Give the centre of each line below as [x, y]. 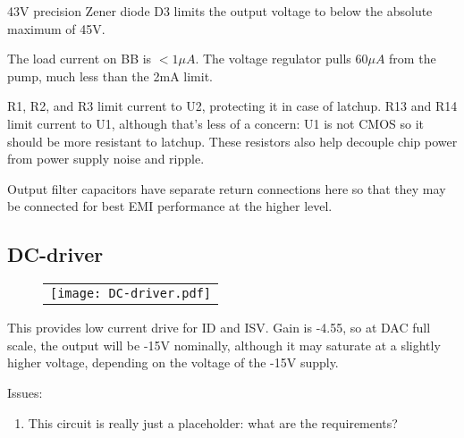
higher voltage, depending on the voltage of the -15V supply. [173, 362]
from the [413, 59]
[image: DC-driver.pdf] [131, 294]
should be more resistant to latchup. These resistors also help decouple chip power [232, 141]
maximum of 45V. [56, 28]
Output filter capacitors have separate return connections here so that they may [227, 188]
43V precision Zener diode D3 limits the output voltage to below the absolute [220, 11]
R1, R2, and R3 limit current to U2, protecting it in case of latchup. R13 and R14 [232, 106]
